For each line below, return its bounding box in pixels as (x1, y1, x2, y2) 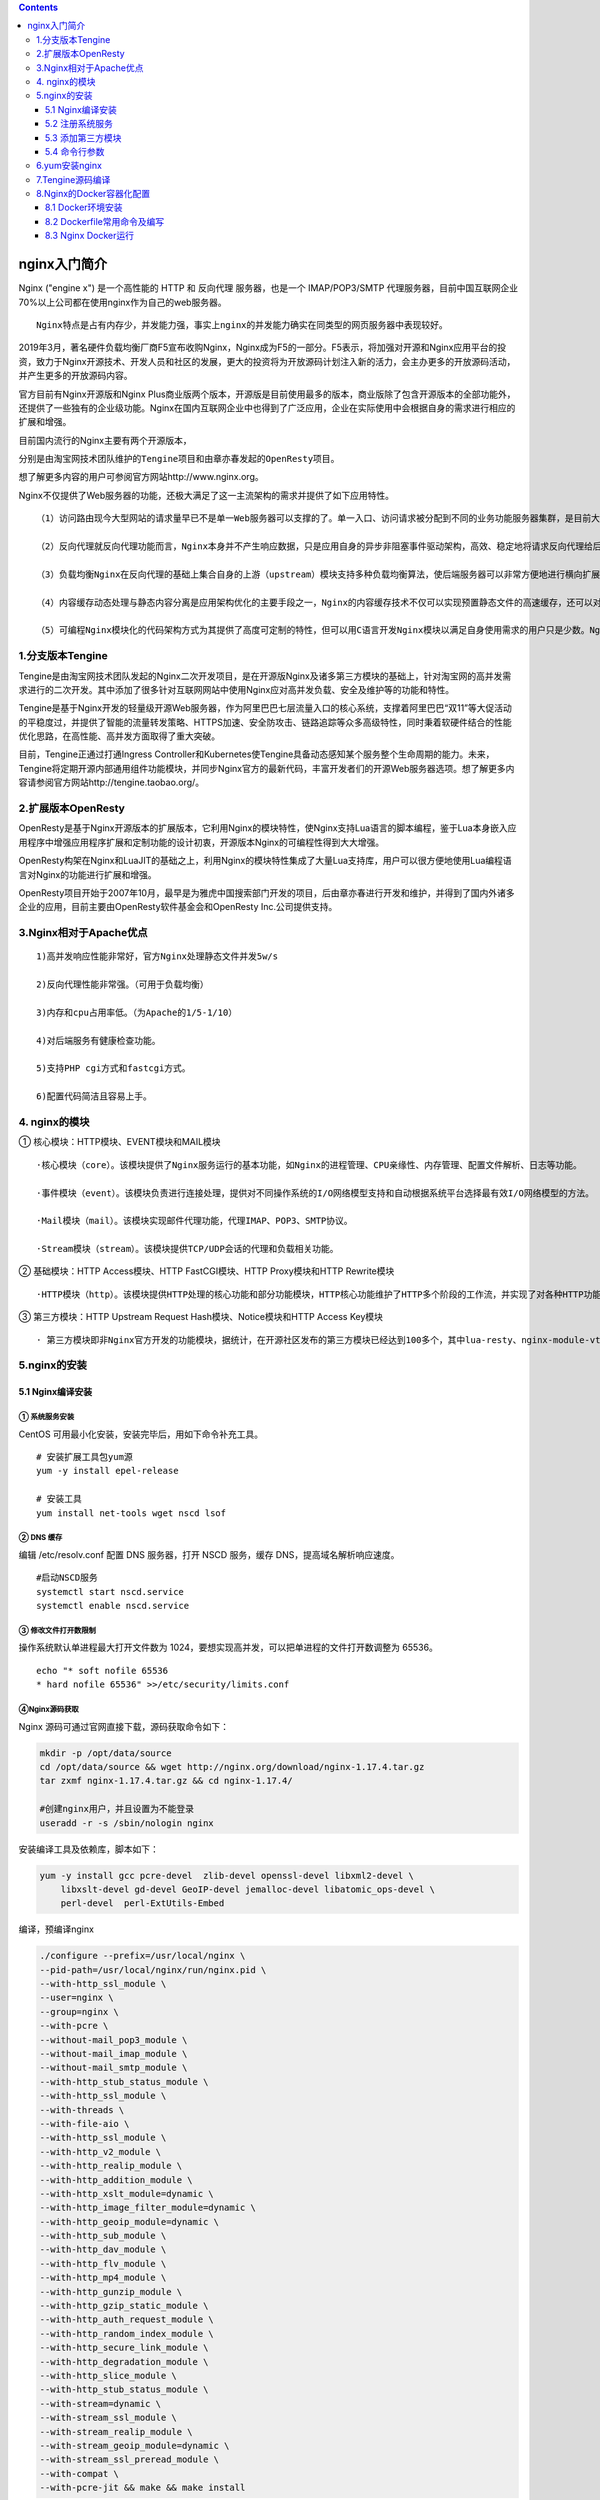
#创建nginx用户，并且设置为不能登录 (39, 1803, 195, 1815)
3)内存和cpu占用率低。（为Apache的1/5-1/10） (36, 1006, 238, 1018)
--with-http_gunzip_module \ (39, 2286, 183, 2297)
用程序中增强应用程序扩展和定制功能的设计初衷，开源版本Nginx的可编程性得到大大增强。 (18, 836, 385, 848)
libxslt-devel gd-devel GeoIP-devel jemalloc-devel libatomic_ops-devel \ (60, 1883, 435, 1895)
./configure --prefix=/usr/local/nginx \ (39, 1950, 246, 1962)
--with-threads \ (39, 2104, 125, 2115)
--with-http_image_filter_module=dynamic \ (39, 2202, 257, 2214)
